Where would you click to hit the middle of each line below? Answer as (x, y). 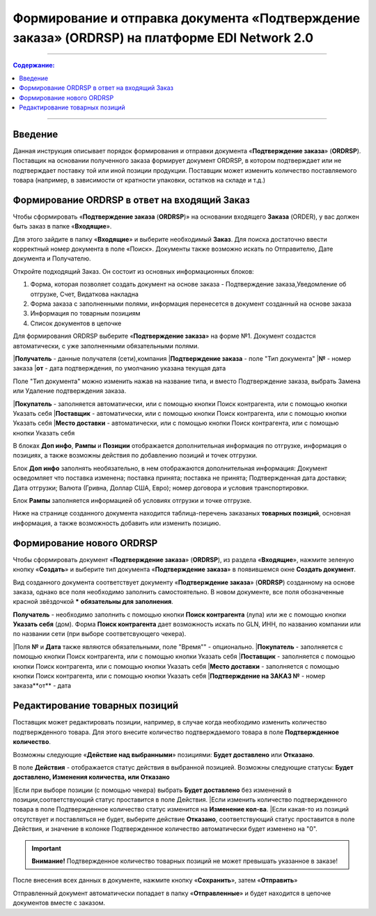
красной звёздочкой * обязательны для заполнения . (93, 602)
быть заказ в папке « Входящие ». (62, 226)
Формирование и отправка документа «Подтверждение (187, 18)
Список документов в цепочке (76, 323)
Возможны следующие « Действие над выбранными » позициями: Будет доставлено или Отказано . (164, 754)
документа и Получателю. (52, 258)
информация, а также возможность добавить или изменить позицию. (117, 523)
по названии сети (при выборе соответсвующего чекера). (100, 634)
